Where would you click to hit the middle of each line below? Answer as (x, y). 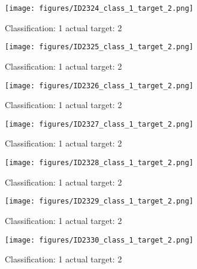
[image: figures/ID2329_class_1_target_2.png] (99, 201)
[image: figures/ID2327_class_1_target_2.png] (99, 124)
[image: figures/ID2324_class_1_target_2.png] (99, 8)
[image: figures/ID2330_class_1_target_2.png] (99, 240)
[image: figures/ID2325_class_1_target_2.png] (99, 47)
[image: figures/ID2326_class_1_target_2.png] (99, 86)
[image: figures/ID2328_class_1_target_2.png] (99, 163)
